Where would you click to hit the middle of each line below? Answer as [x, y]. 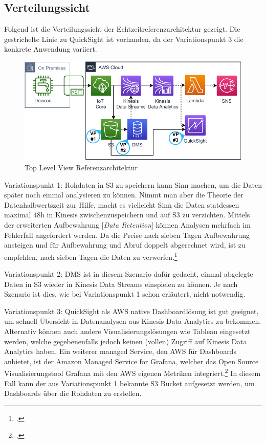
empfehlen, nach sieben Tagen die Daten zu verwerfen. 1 [91, 256]
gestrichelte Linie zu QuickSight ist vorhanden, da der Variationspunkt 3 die [124, 39]
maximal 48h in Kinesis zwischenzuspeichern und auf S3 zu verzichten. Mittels [127, 215]
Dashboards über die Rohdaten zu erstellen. [73, 393]
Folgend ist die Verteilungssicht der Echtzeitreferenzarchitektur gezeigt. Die [122, 29]
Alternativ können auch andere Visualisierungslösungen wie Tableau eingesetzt [127, 331]
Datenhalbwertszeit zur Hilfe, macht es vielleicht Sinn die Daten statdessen [122, 204]
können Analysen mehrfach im [203, 225]
